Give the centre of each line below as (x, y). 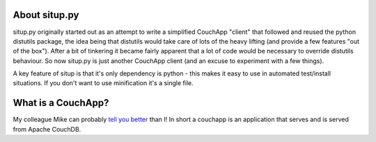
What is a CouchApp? (61, 103)
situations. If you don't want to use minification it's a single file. (103, 83)
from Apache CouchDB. (47, 129)
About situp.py (46, 15)
